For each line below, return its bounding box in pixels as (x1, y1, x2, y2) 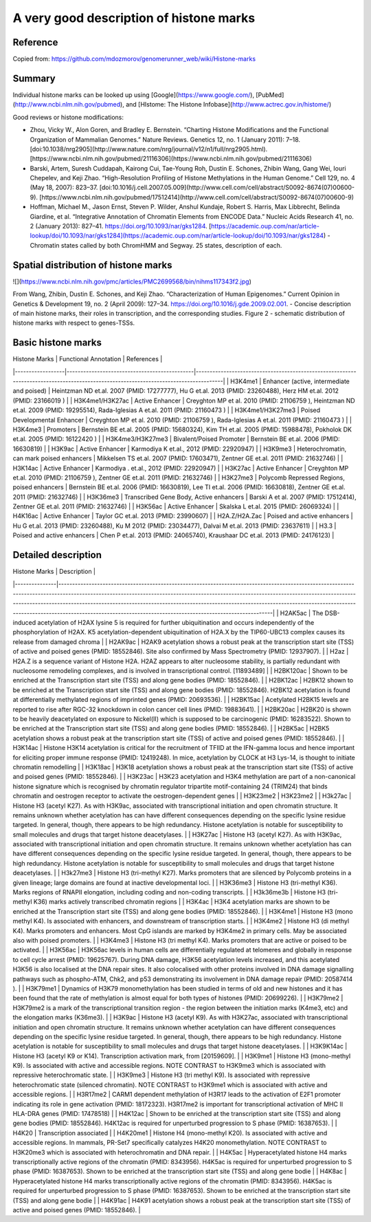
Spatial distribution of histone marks (12, 259, 172, 271)
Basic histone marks (12, 337, 102, 349)
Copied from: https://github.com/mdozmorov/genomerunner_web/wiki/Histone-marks (12, 55, 256, 63)
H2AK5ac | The (280, 609, 324, 617)
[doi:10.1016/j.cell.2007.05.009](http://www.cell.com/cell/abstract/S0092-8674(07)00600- (99, 183, 355, 192)
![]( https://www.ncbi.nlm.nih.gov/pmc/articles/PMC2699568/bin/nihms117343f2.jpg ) (12, 277, 252, 286)
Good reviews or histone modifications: (12, 113, 124, 121)
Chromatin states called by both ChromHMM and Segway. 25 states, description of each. (30, 241, 282, 249)
